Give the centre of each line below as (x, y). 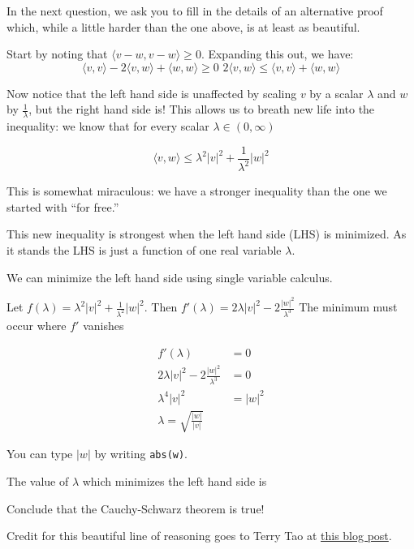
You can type (40, 454)
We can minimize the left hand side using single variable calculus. (170, 277)
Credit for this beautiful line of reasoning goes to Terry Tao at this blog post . (199, 536)
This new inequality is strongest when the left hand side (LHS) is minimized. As (207, 234)
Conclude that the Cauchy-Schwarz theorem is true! (136, 508)
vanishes (103, 325)
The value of (38, 481)
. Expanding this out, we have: (277, 54)
